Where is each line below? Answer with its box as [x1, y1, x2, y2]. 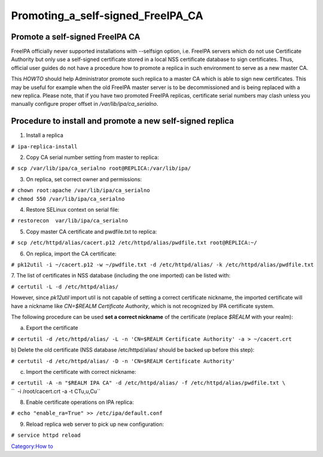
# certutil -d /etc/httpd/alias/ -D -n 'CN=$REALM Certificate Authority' [11, 358, 236, 364]
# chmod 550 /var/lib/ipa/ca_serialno [11, 195, 125, 202]
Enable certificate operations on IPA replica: [26, 398, 135, 406]
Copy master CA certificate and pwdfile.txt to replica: [26, 228, 157, 235]
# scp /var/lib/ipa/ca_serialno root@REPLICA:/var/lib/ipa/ [11, 165, 191, 172]
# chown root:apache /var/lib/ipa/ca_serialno [11, 187, 150, 194]
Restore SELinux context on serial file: [26, 206, 120, 214]
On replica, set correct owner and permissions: [26, 175, 142, 182]
